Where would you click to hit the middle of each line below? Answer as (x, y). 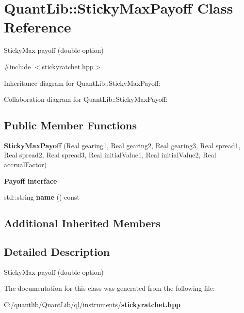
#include (17, 66)
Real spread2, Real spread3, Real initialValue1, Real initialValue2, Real (110, 155)
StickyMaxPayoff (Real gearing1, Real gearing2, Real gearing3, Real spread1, (122, 145)
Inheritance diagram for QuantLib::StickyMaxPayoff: (82, 83)
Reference (38, 27)
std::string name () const (42, 197)
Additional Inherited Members (82, 223)
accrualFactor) (25, 164)
